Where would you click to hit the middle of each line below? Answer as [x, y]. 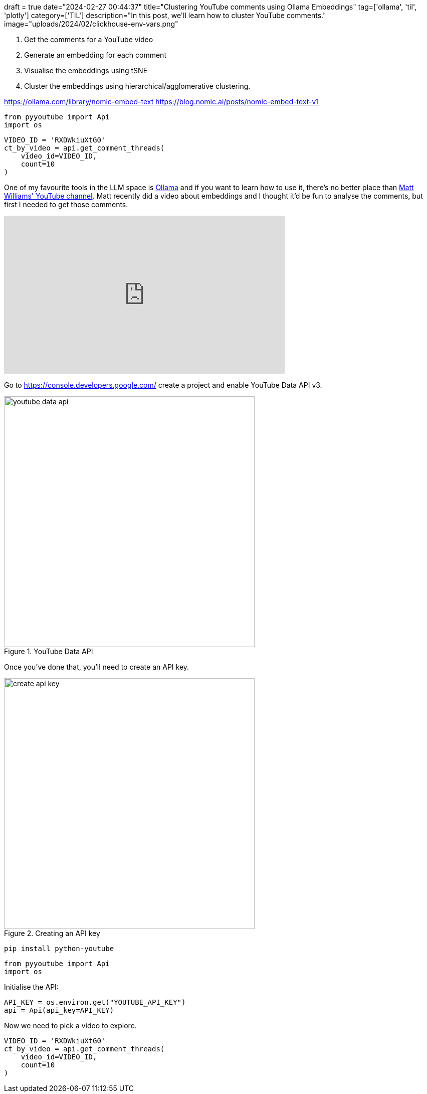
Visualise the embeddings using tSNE [86, 70]
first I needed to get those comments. [66, 204]
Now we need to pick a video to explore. [70, 1026]
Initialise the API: [31, 987]
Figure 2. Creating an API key [52, 933]
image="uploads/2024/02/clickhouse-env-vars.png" [91, 24]
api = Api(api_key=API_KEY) [59, 1010]
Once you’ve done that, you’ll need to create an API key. [97, 667]
